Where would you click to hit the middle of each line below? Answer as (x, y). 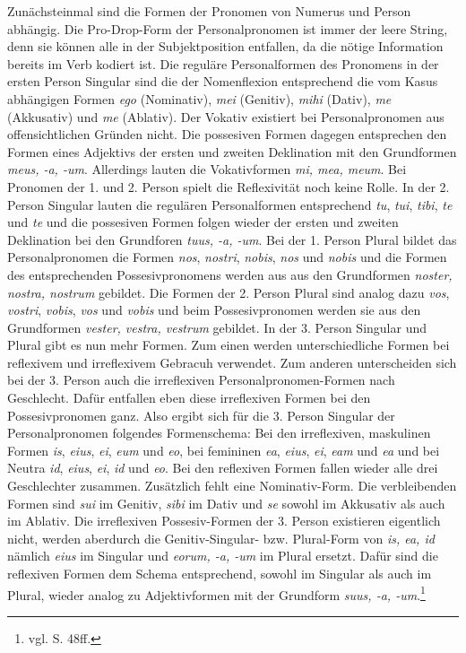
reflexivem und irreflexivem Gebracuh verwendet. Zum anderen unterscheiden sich (232, 362)
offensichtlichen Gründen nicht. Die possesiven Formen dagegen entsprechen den (227, 134)
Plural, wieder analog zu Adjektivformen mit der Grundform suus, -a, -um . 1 (216, 593)
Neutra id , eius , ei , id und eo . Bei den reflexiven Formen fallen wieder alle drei (223, 468)
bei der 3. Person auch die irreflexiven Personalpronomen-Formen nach (201, 380)
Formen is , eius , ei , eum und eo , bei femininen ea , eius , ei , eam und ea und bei (224, 450)
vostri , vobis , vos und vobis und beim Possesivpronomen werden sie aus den (214, 310)
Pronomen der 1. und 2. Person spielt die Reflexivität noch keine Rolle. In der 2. (229, 186)
